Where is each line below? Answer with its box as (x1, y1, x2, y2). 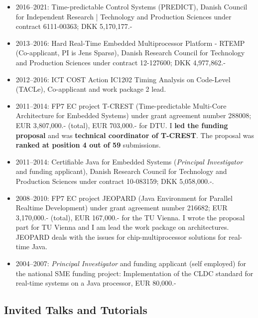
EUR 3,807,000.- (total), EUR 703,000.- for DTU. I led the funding (15, 120, 228, 130)
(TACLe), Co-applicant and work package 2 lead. (15, 84, 166, 94)
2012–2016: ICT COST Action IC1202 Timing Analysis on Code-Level (15, 74, 231, 84)
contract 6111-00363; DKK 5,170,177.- (15, 21, 132, 31)
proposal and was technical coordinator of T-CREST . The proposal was (15, 130, 255, 140)
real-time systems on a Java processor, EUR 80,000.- (15, 278, 176, 288)
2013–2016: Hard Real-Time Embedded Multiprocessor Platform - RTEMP (15, 37, 245, 48)
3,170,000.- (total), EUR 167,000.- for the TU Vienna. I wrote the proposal (15, 212, 245, 222)
